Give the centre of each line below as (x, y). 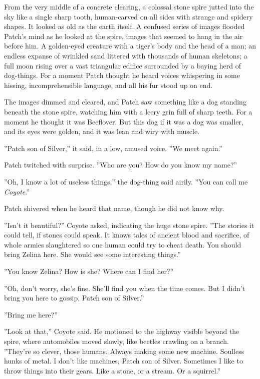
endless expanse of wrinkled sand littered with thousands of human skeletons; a (126, 55)
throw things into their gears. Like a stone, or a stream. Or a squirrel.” (112, 370)
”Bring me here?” (31, 314)
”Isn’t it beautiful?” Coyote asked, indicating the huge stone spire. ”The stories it (129, 225)
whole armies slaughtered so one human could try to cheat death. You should (123, 244)
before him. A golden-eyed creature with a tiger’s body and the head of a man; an (130, 46)
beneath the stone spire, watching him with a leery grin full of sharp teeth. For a (128, 111)
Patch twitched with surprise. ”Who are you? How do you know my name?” (121, 165)
